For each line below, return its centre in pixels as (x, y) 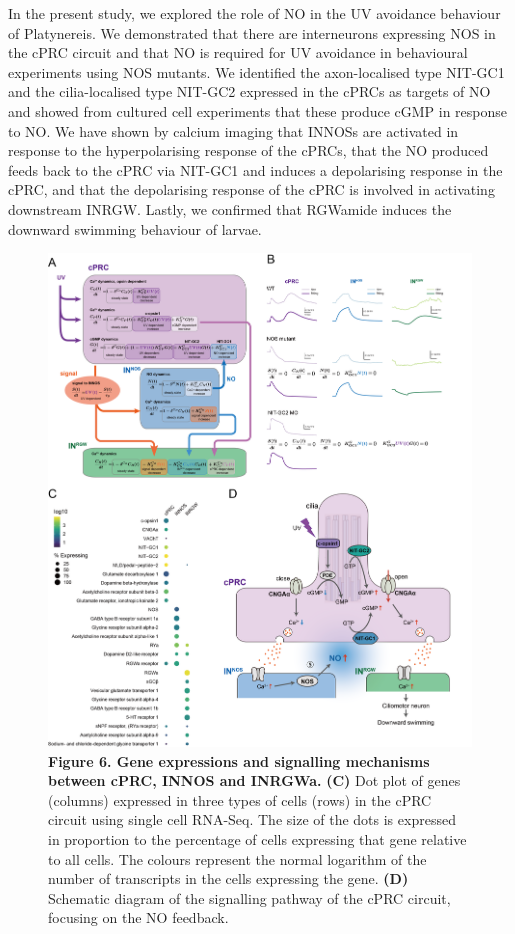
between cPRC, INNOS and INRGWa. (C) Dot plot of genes (254, 780)
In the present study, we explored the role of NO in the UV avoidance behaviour (254, 13)
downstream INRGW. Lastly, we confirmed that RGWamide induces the (230, 208)
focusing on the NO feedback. (138, 917)
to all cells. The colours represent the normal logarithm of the (237, 858)
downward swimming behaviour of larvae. (135, 228)
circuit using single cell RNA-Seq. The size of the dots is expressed (252, 819)
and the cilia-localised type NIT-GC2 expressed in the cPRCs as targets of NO (249, 91)
